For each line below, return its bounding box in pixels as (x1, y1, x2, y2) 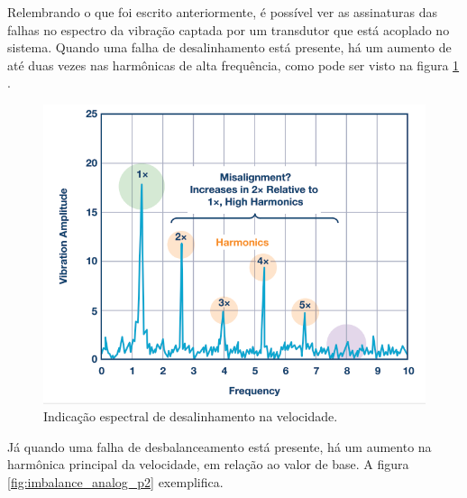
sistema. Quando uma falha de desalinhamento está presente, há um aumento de (7, 38, 452, 57)
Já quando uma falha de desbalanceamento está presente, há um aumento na (7, 437, 432, 456)
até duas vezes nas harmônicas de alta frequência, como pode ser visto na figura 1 (7, 55, 460, 74)
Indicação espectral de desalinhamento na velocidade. (43, 407, 338, 426)
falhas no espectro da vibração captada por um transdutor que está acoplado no (7, 20, 450, 39)
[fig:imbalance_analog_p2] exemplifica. (7, 473, 224, 492)
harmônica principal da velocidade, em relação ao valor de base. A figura (7, 455, 409, 474)
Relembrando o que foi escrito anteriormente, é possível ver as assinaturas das (7, 3, 437, 21)
